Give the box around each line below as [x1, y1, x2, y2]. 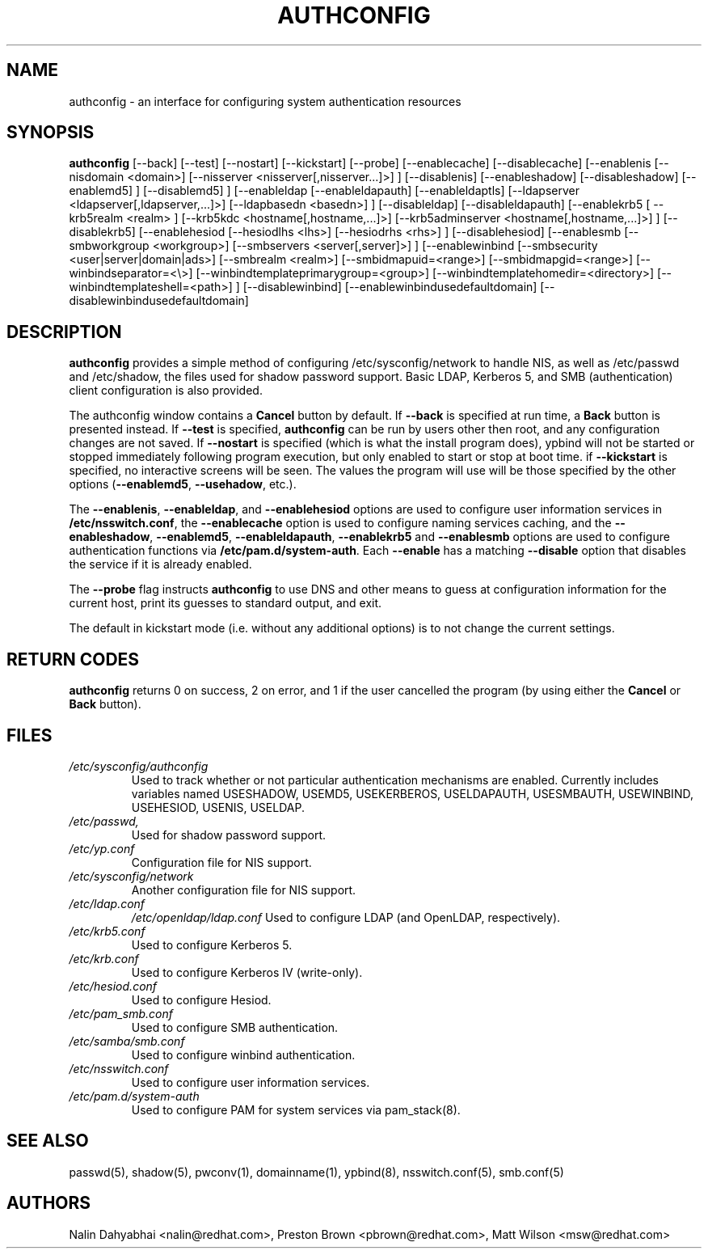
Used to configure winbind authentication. [131, 1047, 356, 1062]
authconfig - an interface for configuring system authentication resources [69, 94, 461, 108]
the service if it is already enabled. [69, 557, 252, 572]
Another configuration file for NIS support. [131, 882, 356, 897]
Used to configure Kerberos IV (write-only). [131, 965, 363, 979]
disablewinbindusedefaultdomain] [69, 294, 249, 308]
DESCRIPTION [6, 321, 122, 342]
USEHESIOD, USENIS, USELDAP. [131, 800, 305, 814]
